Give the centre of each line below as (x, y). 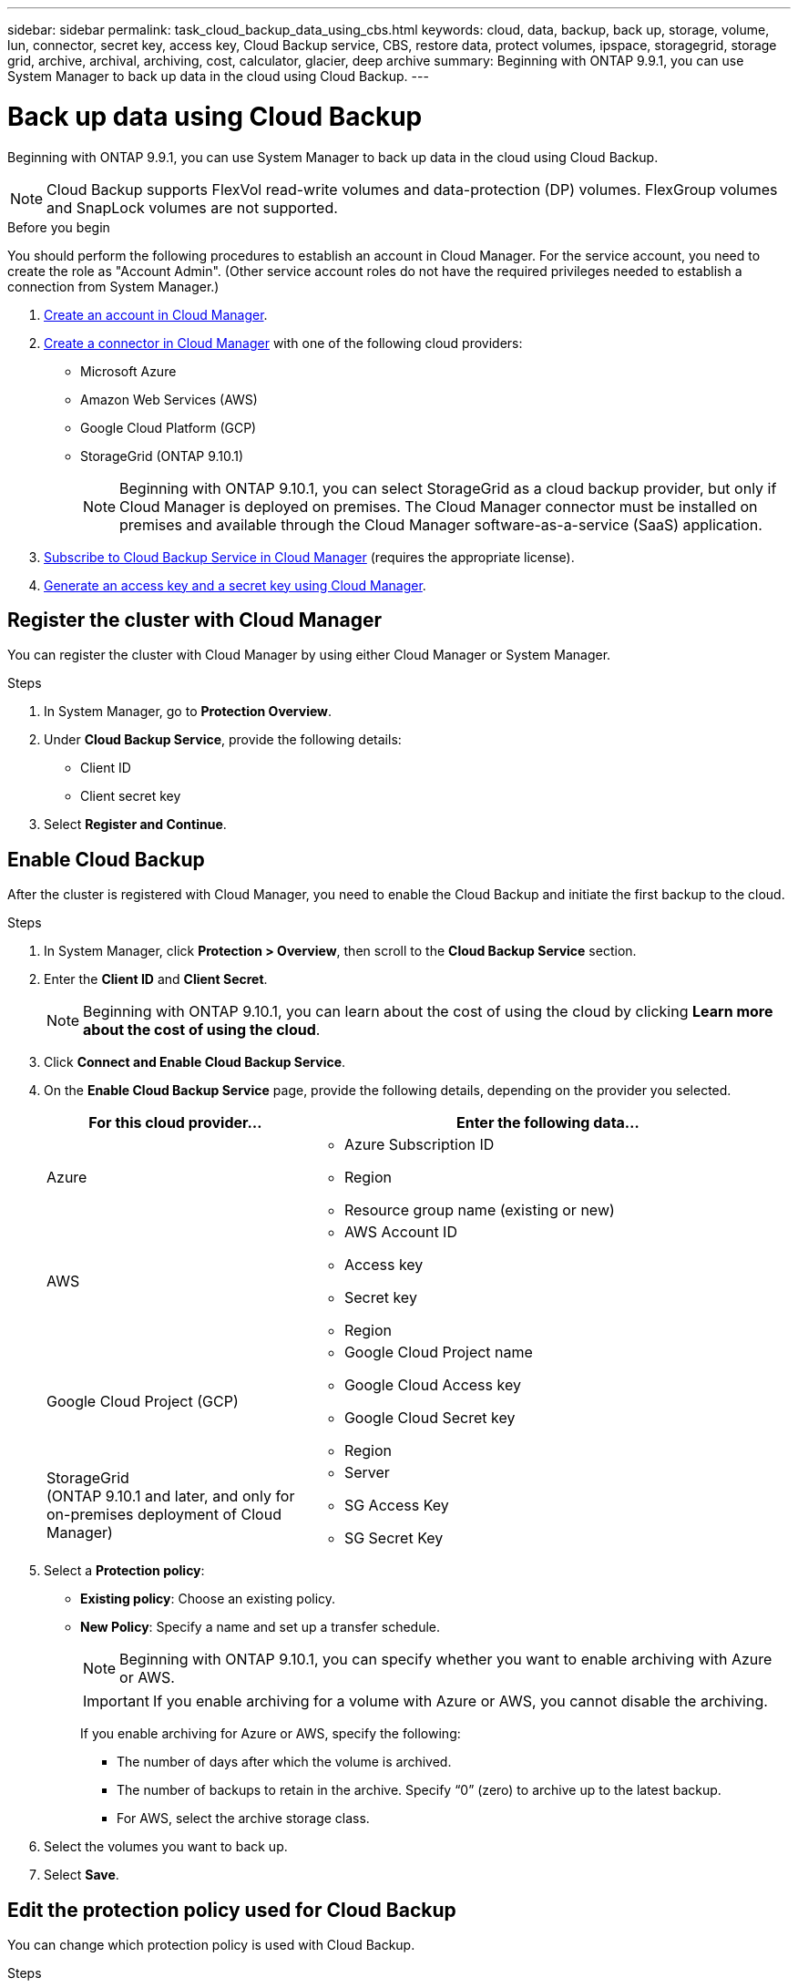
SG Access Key (396, 1506)
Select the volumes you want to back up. (166, 1847)
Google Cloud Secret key (430, 1418)
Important (116, 1701)
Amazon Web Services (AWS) (169, 399)
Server (367, 1473)
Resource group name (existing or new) (479, 1210)
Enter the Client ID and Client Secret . (156, 979)
